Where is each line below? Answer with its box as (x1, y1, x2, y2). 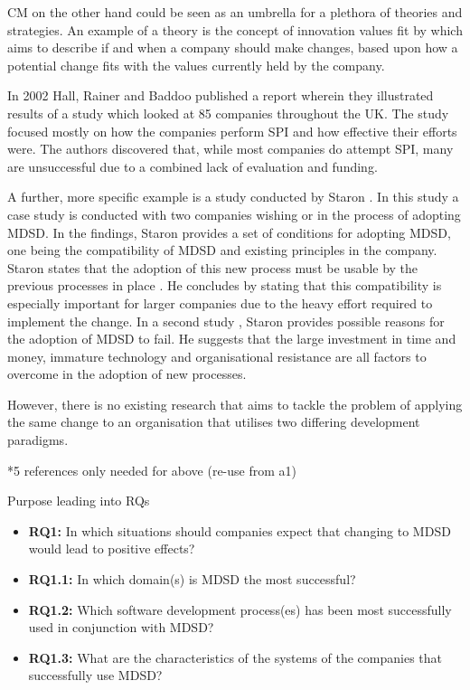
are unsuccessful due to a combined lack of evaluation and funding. (7, 156, 378, 175)
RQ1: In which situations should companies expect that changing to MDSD (28, 521, 451, 540)
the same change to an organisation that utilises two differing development (7, 412, 420, 431)
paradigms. (7, 430, 69, 449)
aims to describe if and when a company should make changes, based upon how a (7, 38, 458, 57)
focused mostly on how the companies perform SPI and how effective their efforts (7, 121, 457, 140)
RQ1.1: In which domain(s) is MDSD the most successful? (28, 570, 356, 589)
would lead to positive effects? (28, 539, 195, 558)
